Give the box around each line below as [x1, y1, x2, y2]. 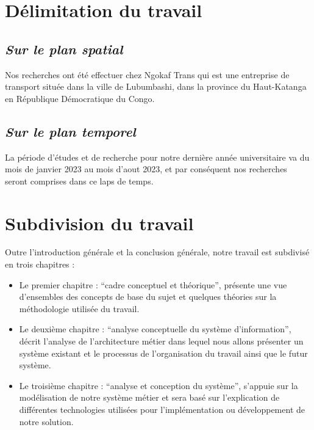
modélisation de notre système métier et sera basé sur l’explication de [19, 391, 280, 404]
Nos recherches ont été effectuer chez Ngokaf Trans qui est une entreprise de [5, 68, 290, 81]
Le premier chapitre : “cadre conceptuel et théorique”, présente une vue [19, 278, 287, 291]
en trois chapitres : [5, 258, 75, 271]
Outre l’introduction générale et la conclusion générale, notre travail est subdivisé [5, 246, 310, 258]
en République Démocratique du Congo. [5, 92, 155, 104]
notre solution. [19, 415, 74, 428]
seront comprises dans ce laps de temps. [5, 174, 154, 187]
